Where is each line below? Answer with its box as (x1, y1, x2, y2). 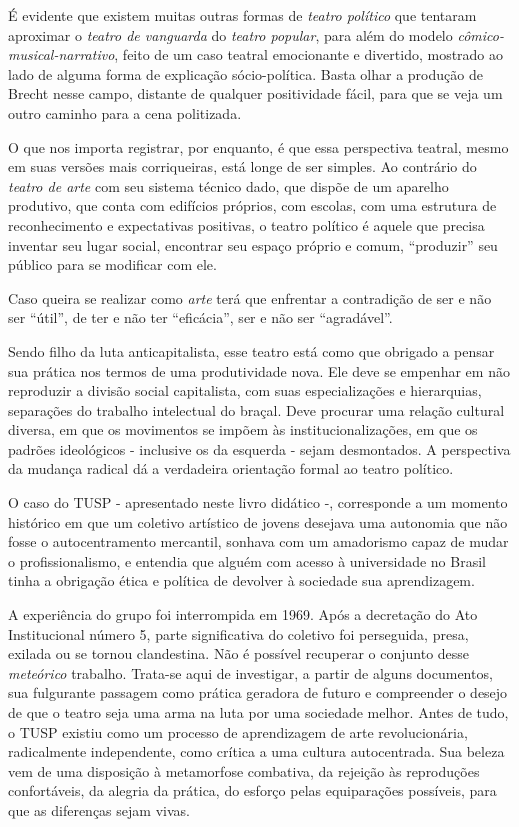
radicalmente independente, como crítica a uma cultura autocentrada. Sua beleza (8, 741, 505, 762)
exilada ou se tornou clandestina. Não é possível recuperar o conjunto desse (8, 643, 470, 664)
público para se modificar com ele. (8, 254, 217, 275)
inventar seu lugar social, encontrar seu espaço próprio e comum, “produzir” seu (8, 234, 498, 255)
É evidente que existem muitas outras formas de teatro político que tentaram (8, 5, 477, 25)
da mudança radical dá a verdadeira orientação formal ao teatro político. (8, 458, 454, 479)
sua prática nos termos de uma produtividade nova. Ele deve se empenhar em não (8, 360, 510, 381)
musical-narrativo (8, 44, 115, 65)
